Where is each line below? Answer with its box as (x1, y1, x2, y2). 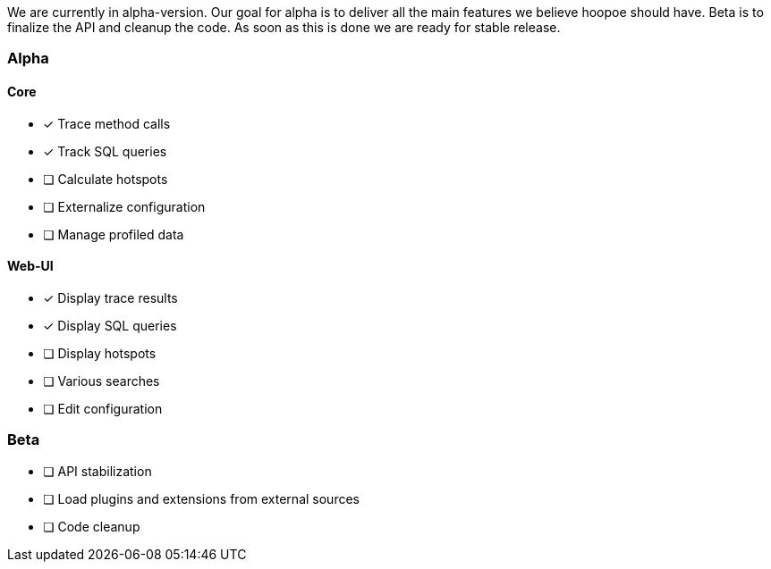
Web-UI (7, 258, 54, 274)
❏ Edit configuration (43, 400, 163, 416)
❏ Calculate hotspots (43, 171, 168, 187)
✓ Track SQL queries (43, 143, 167, 159)
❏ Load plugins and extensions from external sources (43, 490, 360, 506)
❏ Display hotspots (43, 345, 157, 361)
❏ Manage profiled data (43, 226, 184, 242)
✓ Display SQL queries (43, 317, 177, 333)
